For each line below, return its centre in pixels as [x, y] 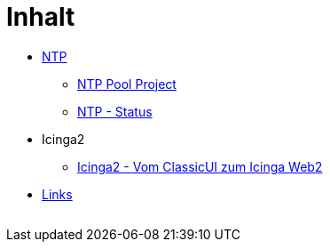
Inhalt [41, 17]
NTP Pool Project [127, 84]
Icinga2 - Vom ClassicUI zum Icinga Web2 [200, 166]
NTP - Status [115, 111]
